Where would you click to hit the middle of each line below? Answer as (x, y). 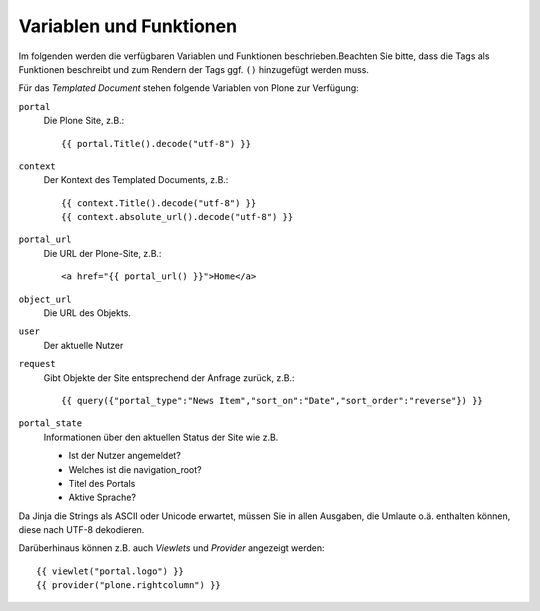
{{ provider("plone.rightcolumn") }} (129, 585)
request (37, 364)
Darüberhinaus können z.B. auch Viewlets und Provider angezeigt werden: (171, 548)
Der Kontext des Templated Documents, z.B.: (136, 180)
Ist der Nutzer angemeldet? (125, 456)
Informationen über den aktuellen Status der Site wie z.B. (161, 437)
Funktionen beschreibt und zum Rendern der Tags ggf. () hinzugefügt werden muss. (194, 69)
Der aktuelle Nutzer (83, 345)
